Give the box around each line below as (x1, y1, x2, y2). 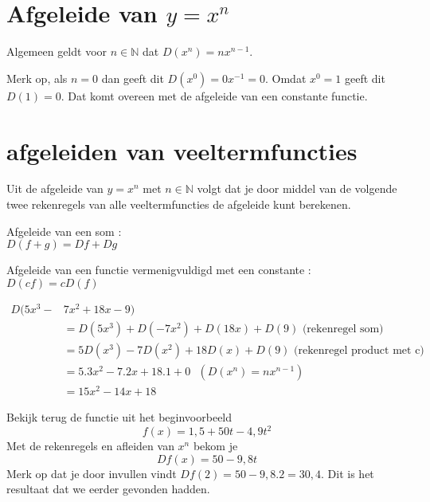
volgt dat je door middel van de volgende (197, 180, 397, 197)
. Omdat (264, 69, 307, 86)
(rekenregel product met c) (294, 344, 424, 356)
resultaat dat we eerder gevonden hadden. (6, 480, 210, 497)
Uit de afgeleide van (6, 180, 104, 197)
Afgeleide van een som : (6, 222, 122, 239)
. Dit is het (321, 465, 374, 481)
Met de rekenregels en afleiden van (6, 437, 174, 454)
